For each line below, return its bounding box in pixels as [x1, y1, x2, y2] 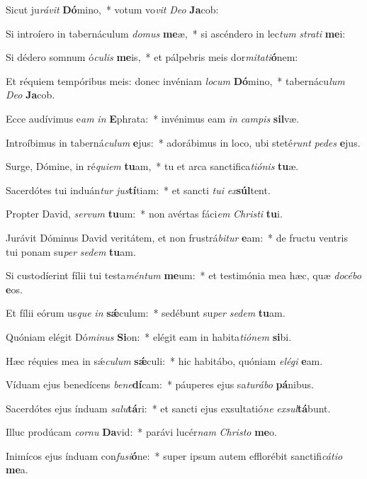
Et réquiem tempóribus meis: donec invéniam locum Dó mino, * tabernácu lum [6, 73, 345, 88]
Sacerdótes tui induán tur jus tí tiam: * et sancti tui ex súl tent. [6, 182, 271, 197]
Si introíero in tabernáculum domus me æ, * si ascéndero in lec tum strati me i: [6, 26, 346, 40]
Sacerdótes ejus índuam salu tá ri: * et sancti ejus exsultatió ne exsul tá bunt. [6, 400, 331, 415]
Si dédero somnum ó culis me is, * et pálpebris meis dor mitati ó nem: [6, 50, 298, 64]
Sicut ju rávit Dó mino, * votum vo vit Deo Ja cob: [6, 2, 219, 16]
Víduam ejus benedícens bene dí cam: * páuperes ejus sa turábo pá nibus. [6, 377, 314, 392]
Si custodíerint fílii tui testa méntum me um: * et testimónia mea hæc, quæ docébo [6, 268, 361, 283]
